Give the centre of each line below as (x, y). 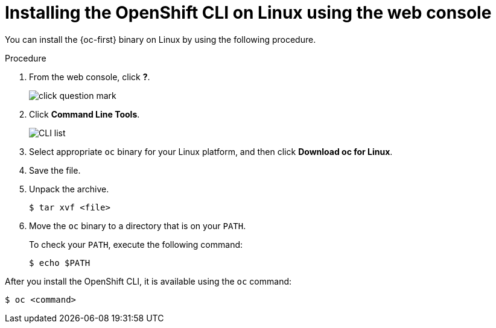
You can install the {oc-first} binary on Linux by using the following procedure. (161, 39)
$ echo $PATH (60, 263)
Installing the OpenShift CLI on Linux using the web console (248, 13)
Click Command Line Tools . (84, 114)
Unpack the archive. (69, 189)
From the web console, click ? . (90, 77)
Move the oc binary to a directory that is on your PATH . (138, 225)
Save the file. (55, 170)
